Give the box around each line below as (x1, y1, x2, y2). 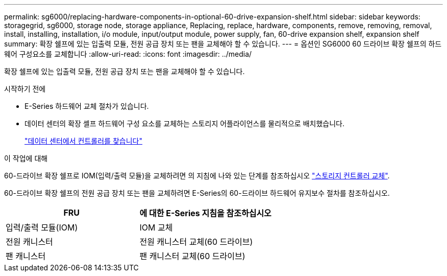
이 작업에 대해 (4, 154, 48, 163)
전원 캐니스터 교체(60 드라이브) (139, 237, 253, 247)
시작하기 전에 (4, 84, 46, 93)
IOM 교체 (139, 222, 173, 233)
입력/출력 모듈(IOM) (6, 222, 78, 233)
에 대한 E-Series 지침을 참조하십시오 (139, 208, 271, 218)
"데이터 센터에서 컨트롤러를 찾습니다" (24, 136, 142, 145)
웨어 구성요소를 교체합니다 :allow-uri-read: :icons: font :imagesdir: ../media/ (4, 50, 252, 58)
